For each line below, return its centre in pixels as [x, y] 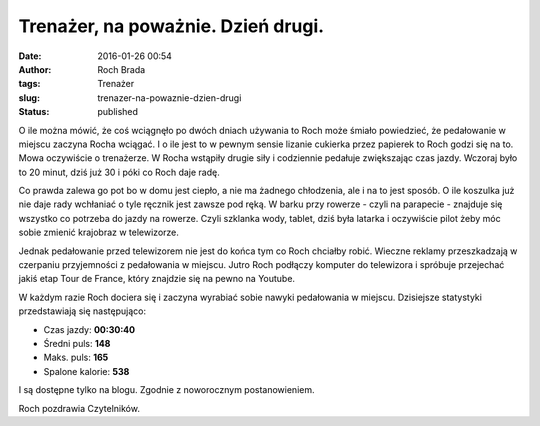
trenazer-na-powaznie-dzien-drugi [169, 97]
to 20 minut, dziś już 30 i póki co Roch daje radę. [119, 172]
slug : [29, 97]
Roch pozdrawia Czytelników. [79, 408]
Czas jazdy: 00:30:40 [89, 329]
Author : [35, 69]
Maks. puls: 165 [76, 357]
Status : [34, 112]
